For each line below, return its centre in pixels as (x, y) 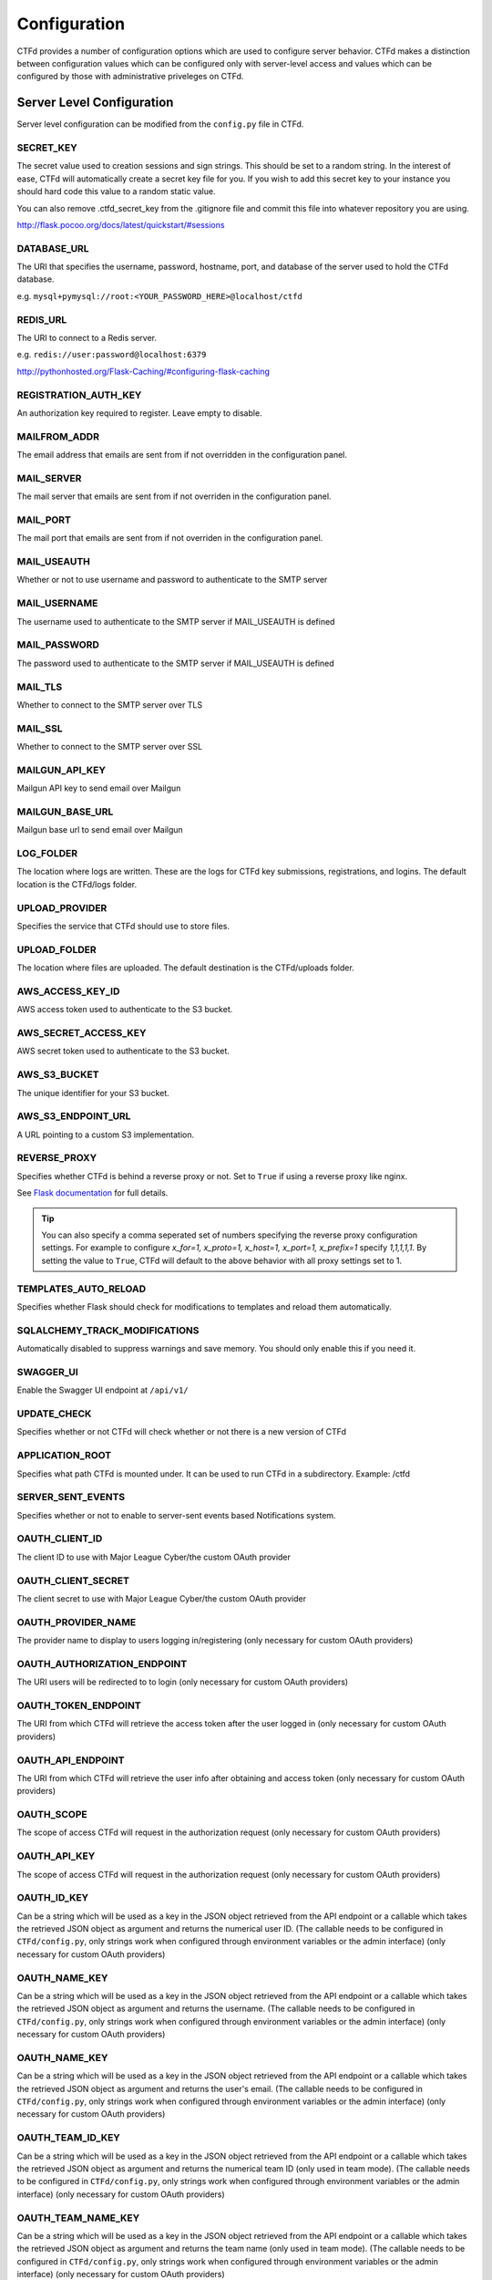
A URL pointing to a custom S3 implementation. (106, 1135)
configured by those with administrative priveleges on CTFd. (130, 77)
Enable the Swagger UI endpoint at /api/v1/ (102, 1390)
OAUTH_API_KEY (56, 1856)
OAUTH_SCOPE (52, 1815)
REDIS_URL (42, 319)
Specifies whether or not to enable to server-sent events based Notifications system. (176, 1515)
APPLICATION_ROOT (64, 1456)
